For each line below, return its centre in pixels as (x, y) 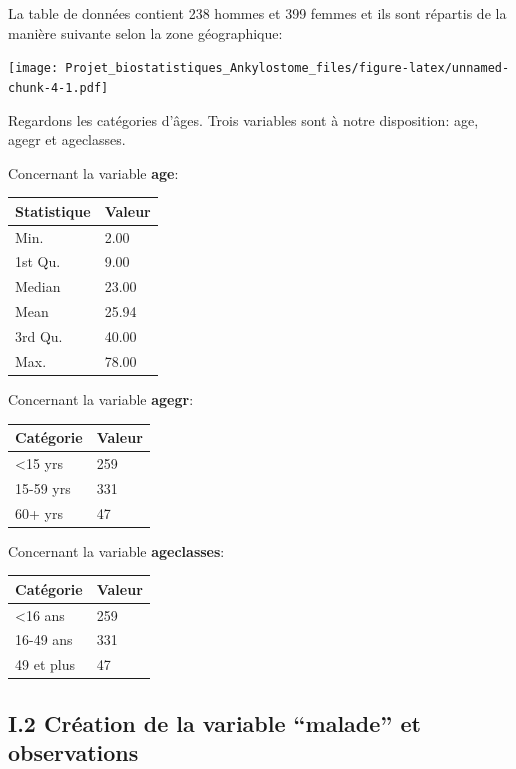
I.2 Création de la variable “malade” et (214, 722)
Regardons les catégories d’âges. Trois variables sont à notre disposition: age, (243, 119)
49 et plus (45, 664)
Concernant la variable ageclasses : (116, 550)
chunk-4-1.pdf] (58, 87)
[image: (33, 68)
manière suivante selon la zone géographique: (145, 32)
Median (38, 286)
